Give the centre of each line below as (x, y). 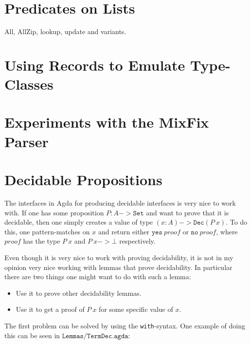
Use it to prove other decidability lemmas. (79, 293)
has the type (42, 241)
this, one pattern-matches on (47, 231)
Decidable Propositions (83, 180)
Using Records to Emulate (95, 65)
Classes (29, 84)
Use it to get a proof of (50, 309)
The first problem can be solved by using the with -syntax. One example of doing (125, 325)
